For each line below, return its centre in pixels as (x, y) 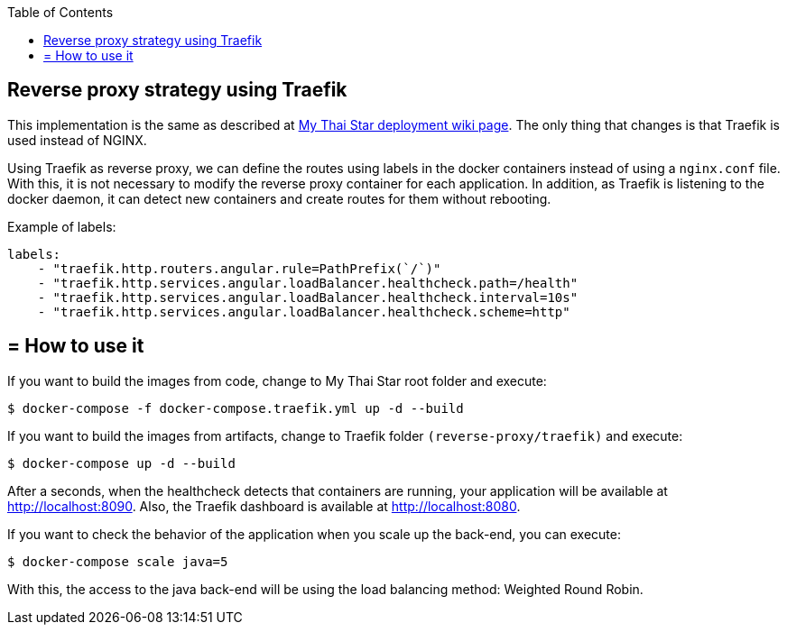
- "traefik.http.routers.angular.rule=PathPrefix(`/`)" (239, 268)
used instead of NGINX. (77, 140)
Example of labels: (62, 226)
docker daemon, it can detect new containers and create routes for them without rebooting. (279, 198)
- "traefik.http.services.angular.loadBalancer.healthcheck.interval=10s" (308, 297)
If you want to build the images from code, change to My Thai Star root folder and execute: (277, 380)
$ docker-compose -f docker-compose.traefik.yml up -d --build (236, 408)
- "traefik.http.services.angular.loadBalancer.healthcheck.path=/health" (308, 283)
